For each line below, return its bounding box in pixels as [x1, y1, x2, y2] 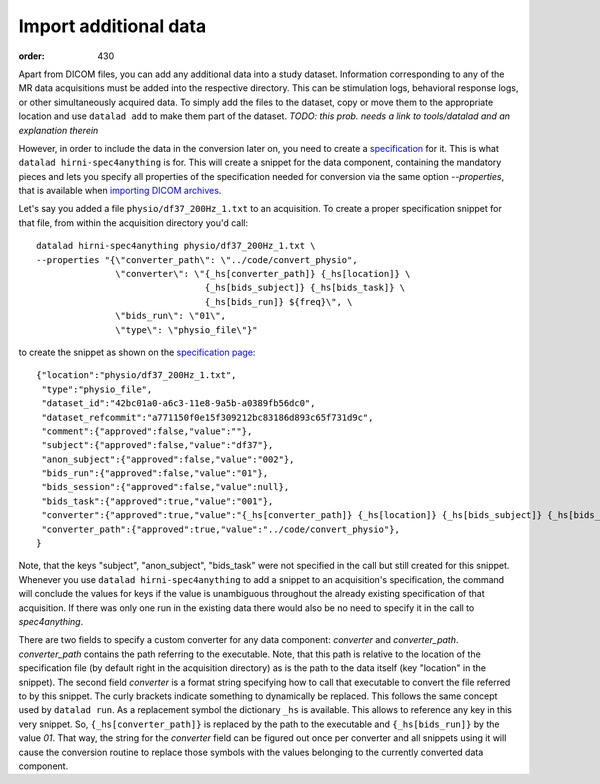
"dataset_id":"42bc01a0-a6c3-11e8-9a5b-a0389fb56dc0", [41, 398, 316, 409]
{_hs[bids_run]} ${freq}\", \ [204, 296, 353, 307]
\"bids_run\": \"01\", [115, 310, 227, 322]
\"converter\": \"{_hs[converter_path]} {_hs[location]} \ [115, 268, 411, 280]
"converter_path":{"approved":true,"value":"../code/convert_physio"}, [41, 523, 400, 535]
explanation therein [18, 124, 99, 136]
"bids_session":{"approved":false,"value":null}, [41, 481, 290, 493]
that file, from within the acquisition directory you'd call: [18, 216, 249, 229]
